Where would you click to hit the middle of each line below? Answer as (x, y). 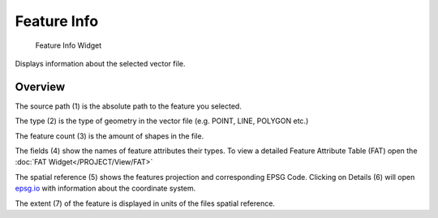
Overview (40, 86)
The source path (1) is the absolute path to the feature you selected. (129, 106)
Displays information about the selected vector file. (100, 63)
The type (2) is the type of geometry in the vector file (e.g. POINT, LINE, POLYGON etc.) (162, 121)
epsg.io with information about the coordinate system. (105, 188)
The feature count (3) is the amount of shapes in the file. (109, 136)
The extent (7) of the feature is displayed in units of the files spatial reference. (145, 203)
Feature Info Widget (69, 45)
